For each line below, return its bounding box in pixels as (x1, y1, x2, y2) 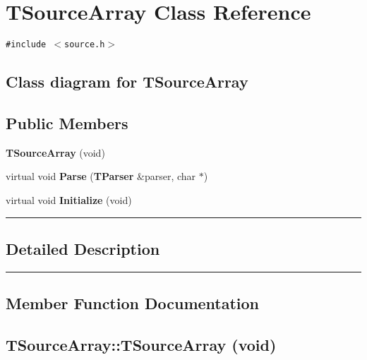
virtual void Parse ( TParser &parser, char (6, 169, 196, 184)
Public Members (6, 112, 128, 133)
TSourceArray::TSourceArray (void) (6, 333, 277, 355)
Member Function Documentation (6, 292, 260, 314)
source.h (64, 40, 105, 50)
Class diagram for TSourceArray (6, 71, 248, 92)
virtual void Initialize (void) (6, 192, 132, 207)
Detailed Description (6, 237, 160, 259)
